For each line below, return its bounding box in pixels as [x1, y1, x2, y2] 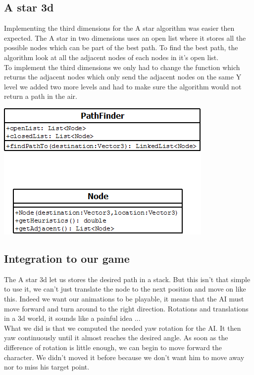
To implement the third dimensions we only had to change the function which [4, 62, 240, 72]
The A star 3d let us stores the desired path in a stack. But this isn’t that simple [4, 274, 251, 284]
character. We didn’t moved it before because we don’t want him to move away [4, 352, 245, 362]
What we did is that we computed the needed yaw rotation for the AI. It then [4, 322, 241, 333]
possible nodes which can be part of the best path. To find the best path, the [4, 42, 238, 53]
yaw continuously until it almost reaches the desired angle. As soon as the [4, 332, 228, 343]
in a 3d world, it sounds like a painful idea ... [4, 313, 141, 323]
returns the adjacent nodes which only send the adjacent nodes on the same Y [4, 72, 242, 82]
